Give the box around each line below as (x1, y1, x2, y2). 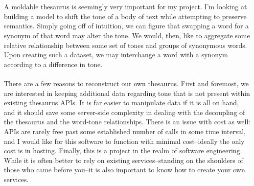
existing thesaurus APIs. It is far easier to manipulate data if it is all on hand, (4, 97, 239, 108)
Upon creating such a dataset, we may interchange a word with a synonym (4, 49, 228, 60)
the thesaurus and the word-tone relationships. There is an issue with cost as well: (4, 116, 251, 127)
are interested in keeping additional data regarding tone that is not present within (4, 88, 250, 98)
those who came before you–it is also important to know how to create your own (4, 164, 245, 175)
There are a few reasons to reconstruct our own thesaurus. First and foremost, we (4, 78, 249, 88)
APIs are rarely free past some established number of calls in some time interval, (4, 126, 246, 136)
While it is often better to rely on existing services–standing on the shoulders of (4, 155, 243, 165)
